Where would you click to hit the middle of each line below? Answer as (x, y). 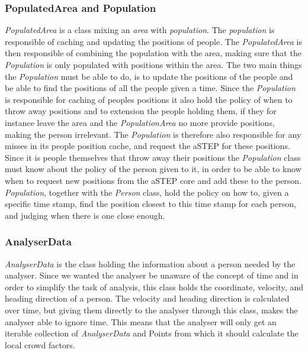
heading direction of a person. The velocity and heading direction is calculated (147, 298)
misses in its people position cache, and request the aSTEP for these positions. (147, 146)
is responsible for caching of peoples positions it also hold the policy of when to (149, 99)
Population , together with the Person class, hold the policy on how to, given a (147, 192)
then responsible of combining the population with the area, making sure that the (153, 53)
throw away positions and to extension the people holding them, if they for (141, 111)
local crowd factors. (40, 344)
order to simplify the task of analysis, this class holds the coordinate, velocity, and (154, 286)
